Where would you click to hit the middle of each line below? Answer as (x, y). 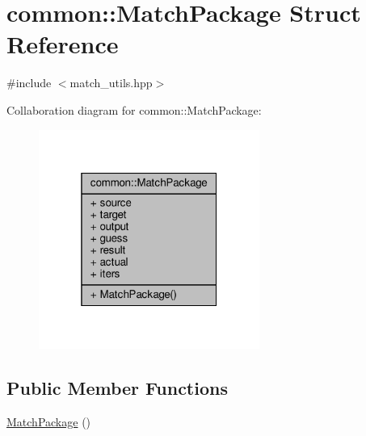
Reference (63, 44)
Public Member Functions (117, 387)
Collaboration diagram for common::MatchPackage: (134, 109)
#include (29, 83)
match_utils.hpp (111, 83)
